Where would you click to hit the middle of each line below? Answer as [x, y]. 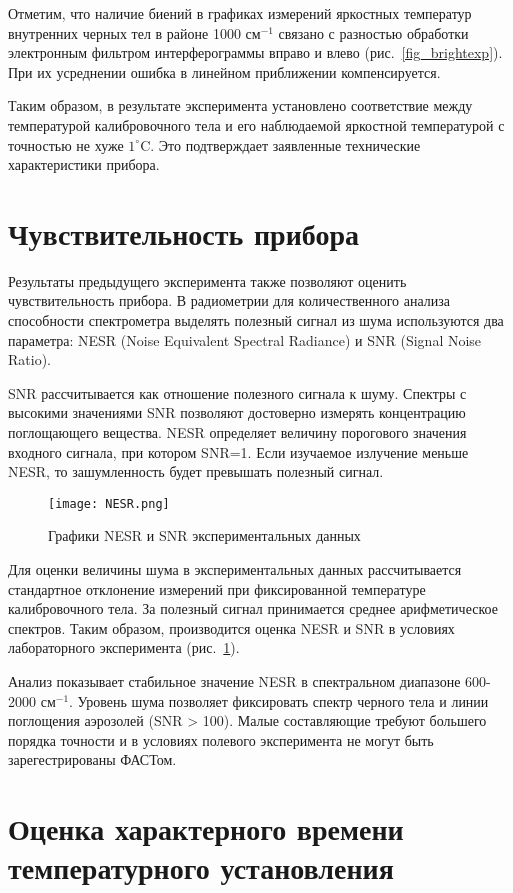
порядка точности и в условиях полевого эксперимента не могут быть [221, 739]
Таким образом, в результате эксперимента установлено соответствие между [240, 105]
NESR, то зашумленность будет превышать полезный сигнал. [196, 471]
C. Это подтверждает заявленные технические [280, 144]
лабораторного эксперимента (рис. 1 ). [124, 647]
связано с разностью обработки [373, 32]
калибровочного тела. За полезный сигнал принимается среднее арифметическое [253, 608]
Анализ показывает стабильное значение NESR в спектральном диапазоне [234, 681]
